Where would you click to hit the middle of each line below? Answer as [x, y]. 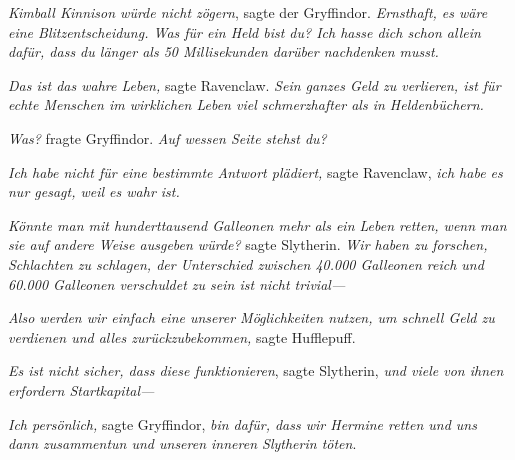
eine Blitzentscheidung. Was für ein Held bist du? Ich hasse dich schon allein [244, 31]
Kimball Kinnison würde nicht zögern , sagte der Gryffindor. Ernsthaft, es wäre [248, 12]
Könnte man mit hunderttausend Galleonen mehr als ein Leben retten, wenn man [257, 224]
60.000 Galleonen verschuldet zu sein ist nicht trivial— [177, 283]
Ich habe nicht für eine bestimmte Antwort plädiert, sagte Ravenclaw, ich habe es [255, 171]
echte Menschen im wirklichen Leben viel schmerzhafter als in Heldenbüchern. [246, 104]
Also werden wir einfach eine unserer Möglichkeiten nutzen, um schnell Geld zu [251, 317]
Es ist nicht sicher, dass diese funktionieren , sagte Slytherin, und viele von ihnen [256, 370]
